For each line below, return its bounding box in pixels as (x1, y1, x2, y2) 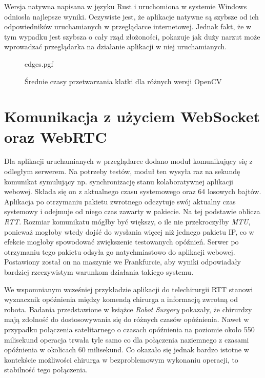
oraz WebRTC (4, 126, 107, 147)
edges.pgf (25, 58, 53, 69)
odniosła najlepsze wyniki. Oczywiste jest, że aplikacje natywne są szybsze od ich (4, 11, 259, 22)
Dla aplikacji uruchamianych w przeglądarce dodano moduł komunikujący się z (4, 156, 253, 166)
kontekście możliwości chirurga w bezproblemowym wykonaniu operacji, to (4, 354, 238, 365)
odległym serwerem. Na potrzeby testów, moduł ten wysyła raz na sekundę (4, 166, 240, 177)
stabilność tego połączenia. (4, 364, 88, 375)
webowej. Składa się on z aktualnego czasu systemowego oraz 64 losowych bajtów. (4, 186, 261, 197)
